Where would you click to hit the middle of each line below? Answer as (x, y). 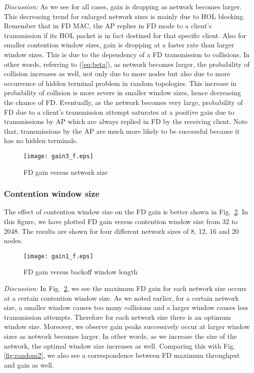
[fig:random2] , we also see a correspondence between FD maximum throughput (122, 355)
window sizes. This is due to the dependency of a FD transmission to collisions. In (127, 54)
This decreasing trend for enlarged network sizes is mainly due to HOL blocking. (125, 16)
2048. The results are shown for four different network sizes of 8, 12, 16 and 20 (121, 231)
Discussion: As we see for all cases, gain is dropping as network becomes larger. (123, 6)
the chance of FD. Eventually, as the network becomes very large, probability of (123, 102)
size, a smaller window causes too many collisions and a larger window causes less (126, 307)
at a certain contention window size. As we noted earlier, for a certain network (121, 298)
